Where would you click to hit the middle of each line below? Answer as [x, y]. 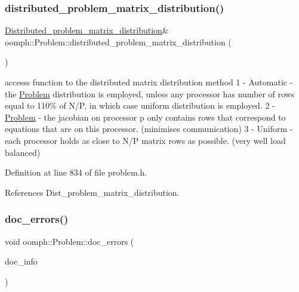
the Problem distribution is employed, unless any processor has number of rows [150, 93]
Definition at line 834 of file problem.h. [76, 172]
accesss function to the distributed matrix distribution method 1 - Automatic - [149, 82]
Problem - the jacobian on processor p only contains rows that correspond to [145, 117]
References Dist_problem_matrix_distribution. [92, 192]
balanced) [23, 152]
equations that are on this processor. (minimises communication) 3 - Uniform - [149, 129]
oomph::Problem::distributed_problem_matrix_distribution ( [118, 42]
